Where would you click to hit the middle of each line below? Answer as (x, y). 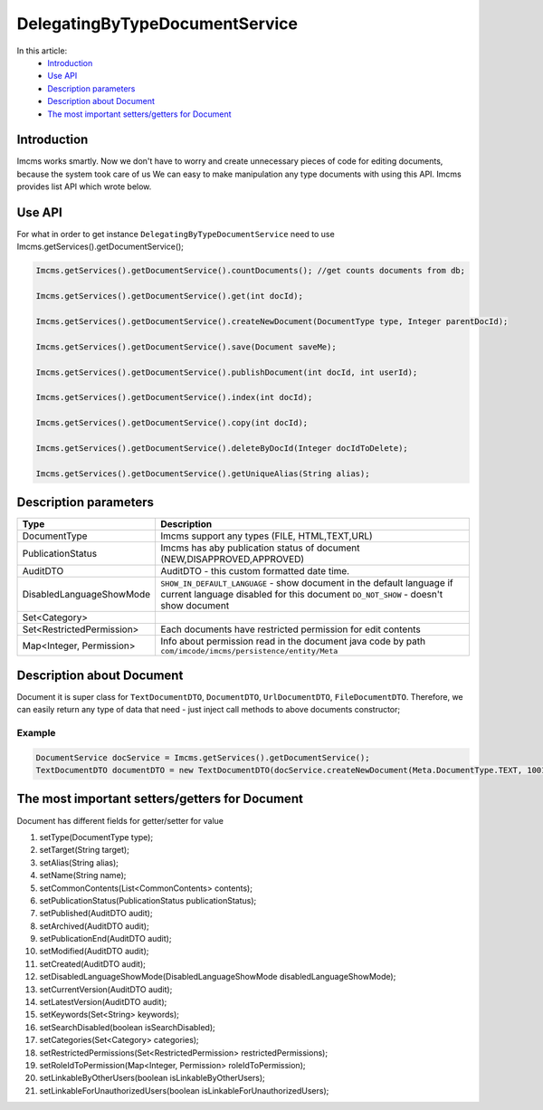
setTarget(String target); (85, 850)
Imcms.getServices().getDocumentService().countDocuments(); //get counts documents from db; (251, 271)
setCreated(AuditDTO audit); (93, 963)
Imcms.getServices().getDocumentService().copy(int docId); (172, 423)
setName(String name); (83, 876)
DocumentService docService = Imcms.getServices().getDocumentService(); (203, 757)
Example (36, 732)
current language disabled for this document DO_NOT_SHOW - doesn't (302, 595)
